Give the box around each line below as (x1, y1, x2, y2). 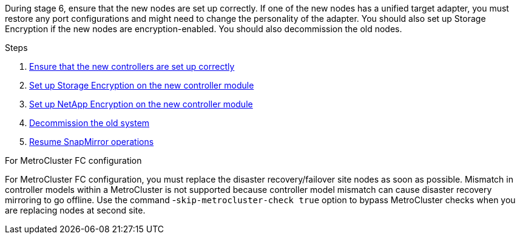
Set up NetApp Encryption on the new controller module (29, 99, 253, 109)
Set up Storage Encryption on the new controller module (29, 80, 254, 90)
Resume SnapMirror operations (29, 136, 154, 147)
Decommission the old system (29, 118, 150, 128)
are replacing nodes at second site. (5, 205, 146, 215)
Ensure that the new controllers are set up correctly (29, 61, 235, 72)
